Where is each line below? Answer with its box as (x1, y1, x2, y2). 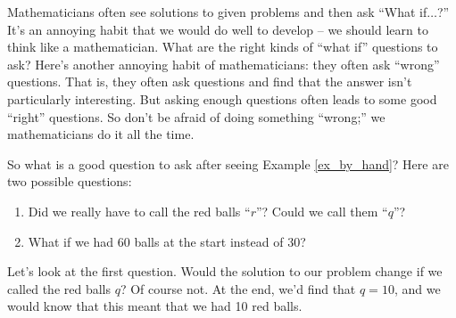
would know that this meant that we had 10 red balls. (7, 297, 303, 315)
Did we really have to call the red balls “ (28, 201, 251, 220)
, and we (394, 279, 441, 298)
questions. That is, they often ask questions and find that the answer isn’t (7, 72, 412, 91)
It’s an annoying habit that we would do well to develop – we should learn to (7, 20, 428, 38)
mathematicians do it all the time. (7, 125, 195, 143)
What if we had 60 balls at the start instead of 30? (28, 232, 306, 250)
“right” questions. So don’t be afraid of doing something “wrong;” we (7, 107, 386, 126)
